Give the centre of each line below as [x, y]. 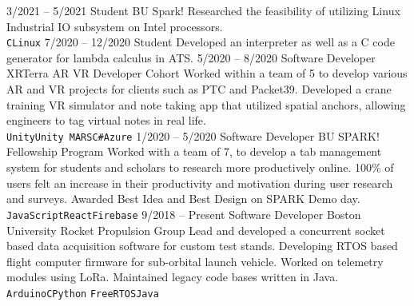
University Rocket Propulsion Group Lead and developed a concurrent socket [196, 230]
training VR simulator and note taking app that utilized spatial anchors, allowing [206, 104]
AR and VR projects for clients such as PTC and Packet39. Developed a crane [199, 89]
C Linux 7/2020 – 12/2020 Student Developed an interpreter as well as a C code [201, 42]
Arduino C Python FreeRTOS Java [83, 294]
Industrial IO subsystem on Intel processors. [115, 26]
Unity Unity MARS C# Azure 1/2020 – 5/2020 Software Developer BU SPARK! [193, 135]
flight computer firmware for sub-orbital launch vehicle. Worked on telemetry [195, 261]
